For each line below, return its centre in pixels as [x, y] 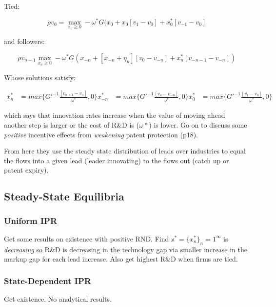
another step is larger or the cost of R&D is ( [71, 124]
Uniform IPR [31, 220]
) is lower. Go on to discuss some [198, 124]
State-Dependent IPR [48, 280]
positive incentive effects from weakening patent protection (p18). [101, 134]
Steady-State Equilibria [64, 196]
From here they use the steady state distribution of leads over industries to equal [125, 151]
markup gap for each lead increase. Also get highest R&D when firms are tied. [121, 259]
